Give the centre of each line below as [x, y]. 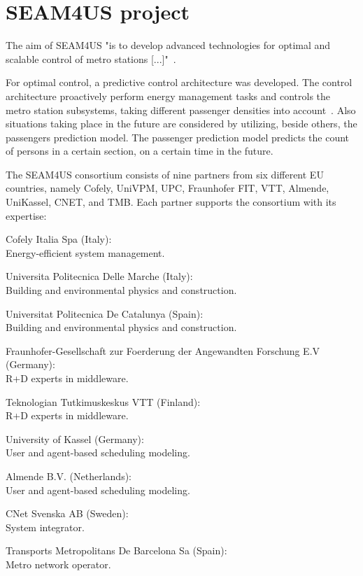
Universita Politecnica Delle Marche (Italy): [99, 276]
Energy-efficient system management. [85, 252]
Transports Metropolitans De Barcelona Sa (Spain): [116, 550]
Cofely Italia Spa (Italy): [59, 239]
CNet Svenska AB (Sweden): [67, 513]
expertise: [26, 215]
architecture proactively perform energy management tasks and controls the [168, 96]
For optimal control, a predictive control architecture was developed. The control [179, 82]
